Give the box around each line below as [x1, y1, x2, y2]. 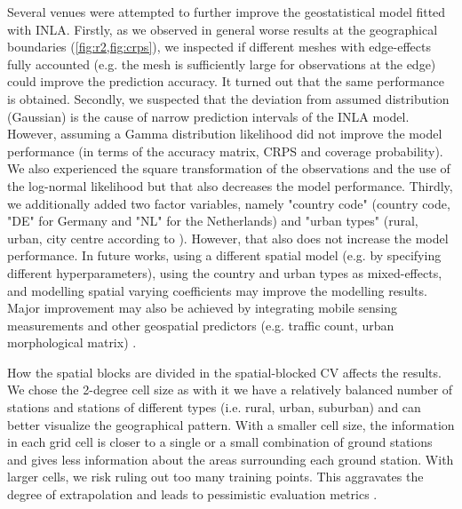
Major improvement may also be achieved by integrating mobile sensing [7, 298, 397, 317]
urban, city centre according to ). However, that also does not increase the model [7, 228, 449, 247]
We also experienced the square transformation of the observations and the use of [7, 159, 450, 178]
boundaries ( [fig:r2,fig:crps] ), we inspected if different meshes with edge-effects [7, 37, 431, 56]
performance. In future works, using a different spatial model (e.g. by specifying [7, 246, 442, 265]
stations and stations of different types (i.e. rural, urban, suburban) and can [7, 398, 421, 417]
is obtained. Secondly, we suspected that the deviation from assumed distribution [7, 89, 450, 107]
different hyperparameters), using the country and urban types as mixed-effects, [7, 263, 442, 282]
